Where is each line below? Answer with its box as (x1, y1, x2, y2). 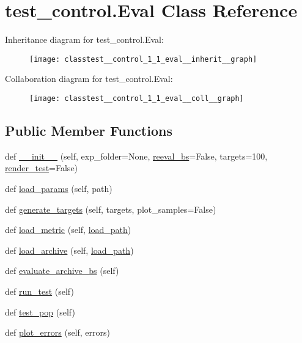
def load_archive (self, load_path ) (5, 243, 134, 256)
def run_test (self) (5, 284, 74, 297)
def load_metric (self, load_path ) (5, 223, 131, 236)
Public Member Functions (5, 121, 172, 140)
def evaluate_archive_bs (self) (5, 264, 119, 277)
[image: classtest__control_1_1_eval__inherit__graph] (29, 54, 257, 64)
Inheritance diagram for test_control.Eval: (5, 33, 164, 46)
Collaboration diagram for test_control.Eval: (5, 72, 173, 85)
